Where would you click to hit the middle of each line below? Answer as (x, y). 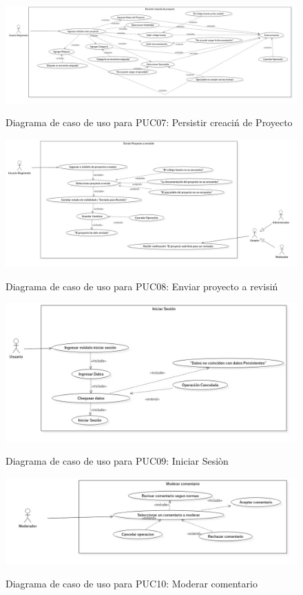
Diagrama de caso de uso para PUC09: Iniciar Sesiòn (117, 461)
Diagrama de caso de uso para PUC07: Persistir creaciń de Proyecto (149, 122)
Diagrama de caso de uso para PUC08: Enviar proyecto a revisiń (142, 286)
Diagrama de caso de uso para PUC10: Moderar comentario (132, 583)
